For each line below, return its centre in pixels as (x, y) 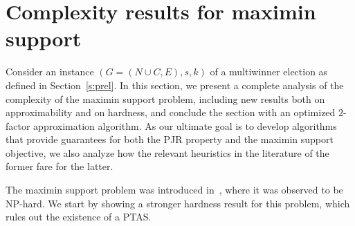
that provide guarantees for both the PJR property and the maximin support (170, 139)
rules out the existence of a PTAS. (79, 217)
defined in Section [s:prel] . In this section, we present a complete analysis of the (175, 85)
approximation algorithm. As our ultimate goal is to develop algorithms (185, 125)
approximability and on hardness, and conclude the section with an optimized (171, 112)
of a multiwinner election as (269, 72)
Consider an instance (50, 72)
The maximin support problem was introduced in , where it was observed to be (174, 190)
